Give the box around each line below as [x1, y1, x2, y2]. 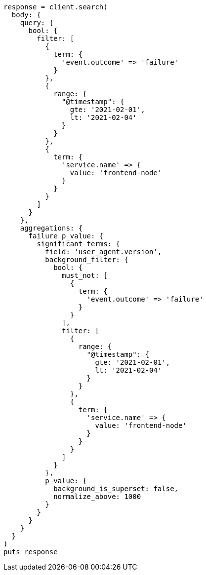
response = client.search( [3, 3, 108, 11]
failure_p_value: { [28, 232, 104, 240]
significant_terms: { [37, 240, 121, 248]
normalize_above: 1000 [53, 493, 141, 500]
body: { [11, 11, 41, 19]
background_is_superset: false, [53, 485, 179, 493]
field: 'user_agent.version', [45, 248, 162, 256]
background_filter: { [45, 256, 128, 264]
